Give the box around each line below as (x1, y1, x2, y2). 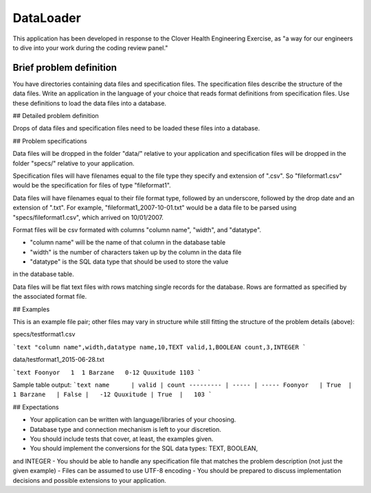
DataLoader (12, 10, 82, 25)
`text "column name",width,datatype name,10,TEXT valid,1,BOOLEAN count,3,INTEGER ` (12, 343, 306, 351)
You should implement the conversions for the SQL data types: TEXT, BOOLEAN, (30, 444, 258, 452)
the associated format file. (12, 293, 87, 301)
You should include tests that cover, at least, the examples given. (30, 435, 214, 443)
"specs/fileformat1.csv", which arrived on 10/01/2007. (12, 213, 164, 221)
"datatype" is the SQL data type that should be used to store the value (30, 257, 229, 266)
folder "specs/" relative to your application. (12, 159, 135, 168)
